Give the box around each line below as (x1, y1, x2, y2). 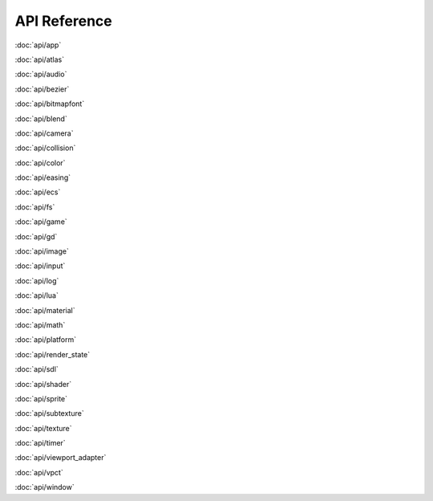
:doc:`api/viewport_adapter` (14, 453, 107, 462)
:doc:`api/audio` (14, 69, 67, 79)
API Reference (14, 12, 112, 30)
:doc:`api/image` (14, 246, 70, 256)
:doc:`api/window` (14, 483, 75, 492)
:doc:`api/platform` (14, 335, 76, 344)
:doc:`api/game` (14, 217, 67, 226)
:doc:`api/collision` (14, 143, 76, 153)
